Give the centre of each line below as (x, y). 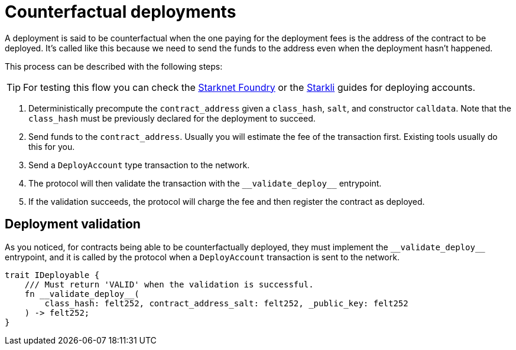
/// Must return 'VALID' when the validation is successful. (169, 284)
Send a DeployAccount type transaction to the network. (139, 165)
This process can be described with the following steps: (114, 66)
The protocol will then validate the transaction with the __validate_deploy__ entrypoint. (205, 183)
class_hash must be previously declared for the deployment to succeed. (172, 118)
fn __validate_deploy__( (82, 294)
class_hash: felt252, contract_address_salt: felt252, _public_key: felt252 (226, 303)
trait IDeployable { (52, 275)
